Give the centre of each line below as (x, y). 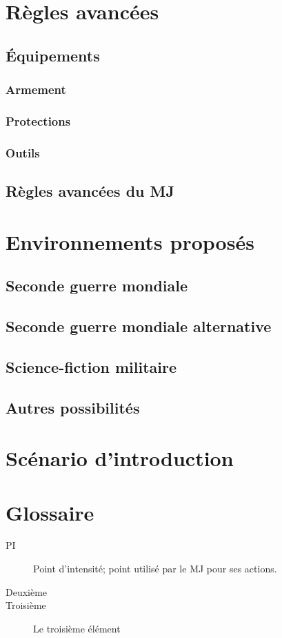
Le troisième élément (77, 628)
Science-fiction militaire (91, 366)
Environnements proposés (130, 241)
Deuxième (27, 591)
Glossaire (50, 512)
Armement (36, 89)
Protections (38, 120)
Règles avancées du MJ (90, 191)
